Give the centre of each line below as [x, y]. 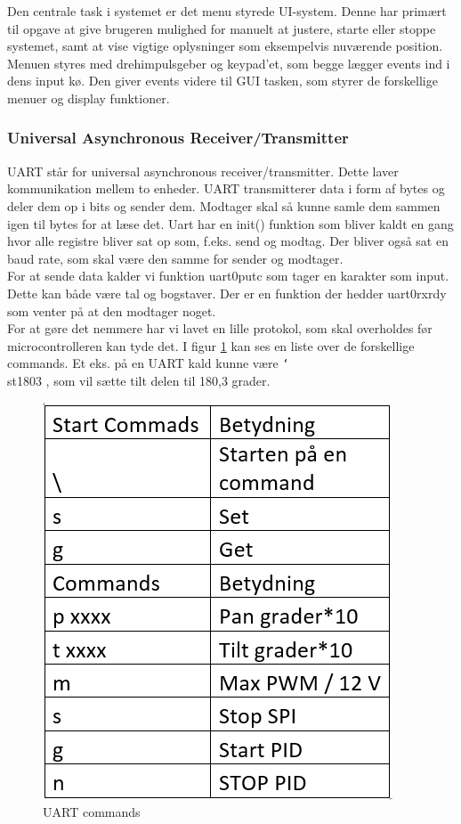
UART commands [92, 812]
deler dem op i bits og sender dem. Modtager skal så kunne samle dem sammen [224, 205]
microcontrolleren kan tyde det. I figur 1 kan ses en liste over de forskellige [211, 345]
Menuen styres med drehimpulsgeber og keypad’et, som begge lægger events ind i [229, 63]
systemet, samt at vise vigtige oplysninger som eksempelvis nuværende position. [225, 46]
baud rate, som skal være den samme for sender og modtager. [175, 258]
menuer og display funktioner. [89, 98]
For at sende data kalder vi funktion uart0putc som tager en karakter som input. [228, 276]
